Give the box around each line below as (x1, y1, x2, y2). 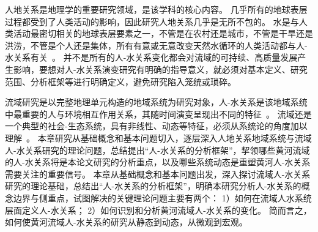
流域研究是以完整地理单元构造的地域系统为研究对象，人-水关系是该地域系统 (5, 95, 308, 108)
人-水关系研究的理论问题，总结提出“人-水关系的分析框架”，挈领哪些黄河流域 (5, 143, 310, 156)
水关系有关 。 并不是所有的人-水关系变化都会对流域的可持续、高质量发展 (5, 51, 298, 64)
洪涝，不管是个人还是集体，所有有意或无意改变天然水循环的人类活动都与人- (5, 39, 308, 51)
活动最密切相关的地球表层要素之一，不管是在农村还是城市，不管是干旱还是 (13, 27, 313, 40)
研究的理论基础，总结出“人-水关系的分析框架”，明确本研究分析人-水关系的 (5, 179, 301, 192)
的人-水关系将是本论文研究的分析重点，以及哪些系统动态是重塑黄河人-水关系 (5, 155, 311, 168)
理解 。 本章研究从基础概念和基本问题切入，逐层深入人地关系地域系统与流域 (5, 131, 312, 144)
